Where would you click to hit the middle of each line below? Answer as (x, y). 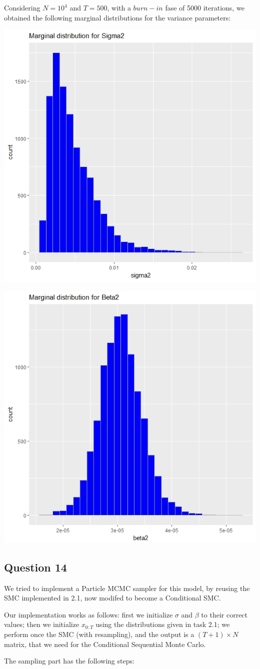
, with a (119, 7)
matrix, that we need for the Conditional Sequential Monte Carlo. (105, 644)
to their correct (224, 614)
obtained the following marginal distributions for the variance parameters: (117, 17)
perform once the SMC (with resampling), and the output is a (99, 634)
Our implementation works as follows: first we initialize (88, 614)
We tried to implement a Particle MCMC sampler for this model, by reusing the (127, 588)
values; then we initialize (42, 624)
